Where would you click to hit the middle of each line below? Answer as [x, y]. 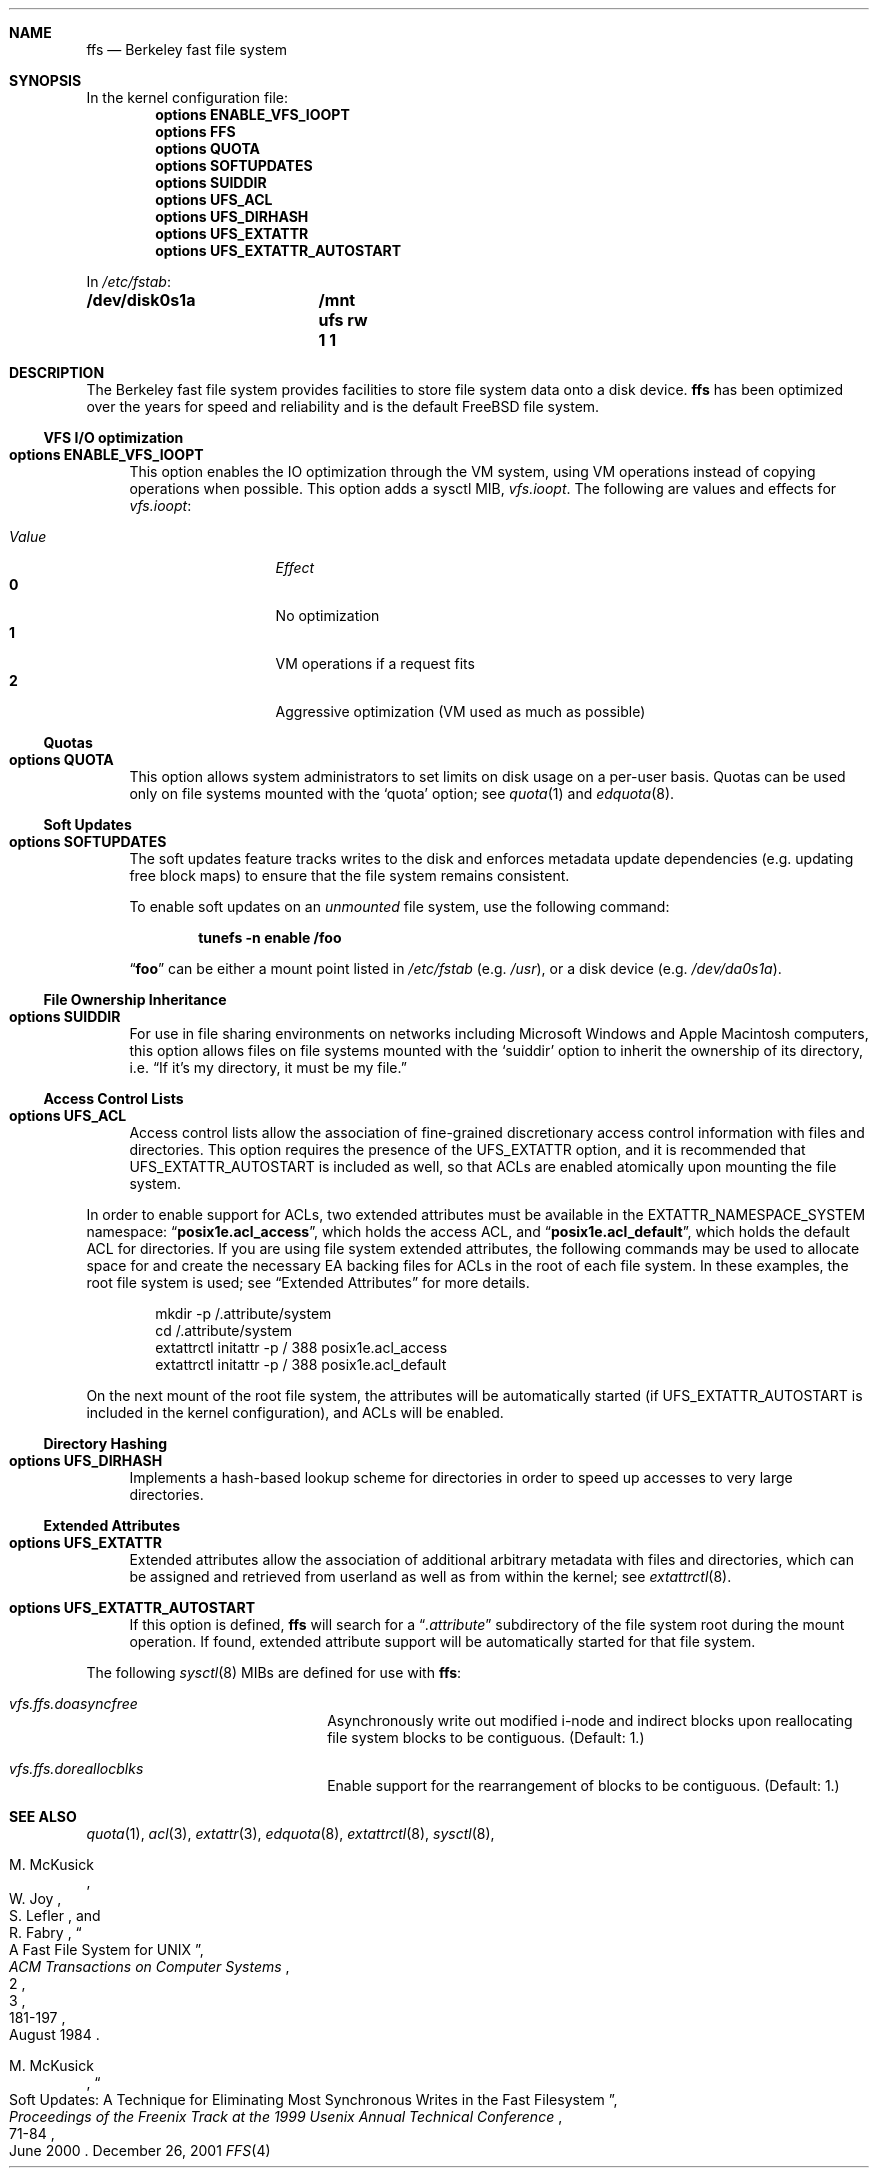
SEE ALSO [43, 1816]
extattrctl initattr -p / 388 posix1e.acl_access [301, 1347]
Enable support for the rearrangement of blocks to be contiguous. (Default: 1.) [583, 1785]
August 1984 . [54, 2034]
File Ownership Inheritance [135, 999]
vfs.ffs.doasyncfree [73, 1703]
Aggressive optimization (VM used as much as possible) [460, 711]
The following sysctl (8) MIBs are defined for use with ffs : [274, 1672]
